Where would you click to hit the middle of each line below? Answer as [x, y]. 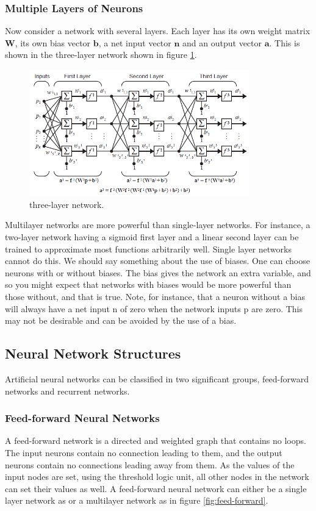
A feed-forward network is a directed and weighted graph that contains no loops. [156, 441]
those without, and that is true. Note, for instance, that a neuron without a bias [155, 297]
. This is [285, 42]
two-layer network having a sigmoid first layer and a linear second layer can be [152, 237]
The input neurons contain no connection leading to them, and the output [144, 452]
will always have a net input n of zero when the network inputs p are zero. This [154, 308]
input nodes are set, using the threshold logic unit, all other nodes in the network [157, 477]
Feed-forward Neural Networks [82, 418]
